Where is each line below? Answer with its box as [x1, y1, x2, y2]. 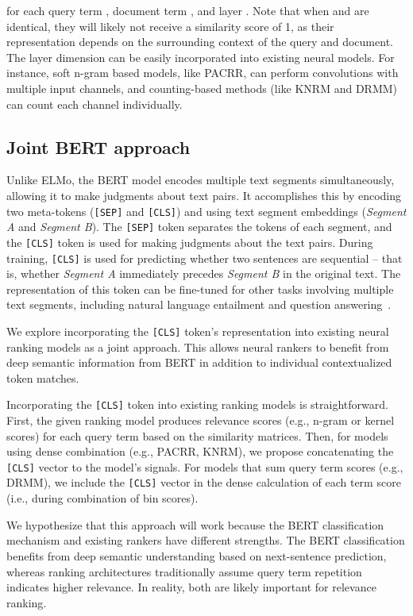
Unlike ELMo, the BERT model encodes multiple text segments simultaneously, [6, 171, 395, 188]
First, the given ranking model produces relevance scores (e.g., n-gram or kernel [6, 412, 395, 429]
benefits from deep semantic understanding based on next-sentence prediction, [6, 547, 387, 564]
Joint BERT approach [6, 134, 191, 159]
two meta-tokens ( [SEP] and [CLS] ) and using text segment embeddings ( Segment [6, 202, 407, 219]
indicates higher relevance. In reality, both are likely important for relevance [6, 579, 376, 595]
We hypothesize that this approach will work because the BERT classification [6, 516, 384, 533]
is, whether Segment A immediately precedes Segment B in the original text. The [6, 265, 401, 282]
